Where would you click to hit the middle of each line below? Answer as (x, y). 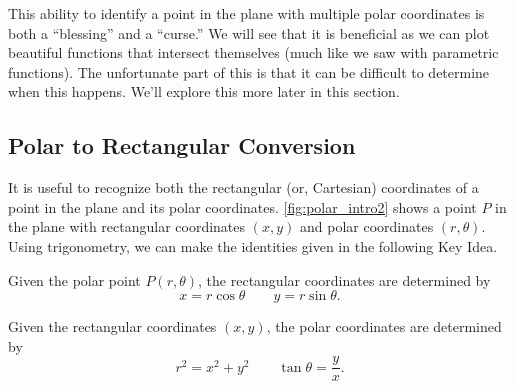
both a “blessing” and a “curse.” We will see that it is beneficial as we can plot (249, 32)
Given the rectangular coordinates (112, 326)
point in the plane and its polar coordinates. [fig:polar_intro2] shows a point (242, 206)
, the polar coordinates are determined (384, 326)
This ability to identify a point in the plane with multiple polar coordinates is (246, 13)
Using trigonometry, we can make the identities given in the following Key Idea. (253, 245)
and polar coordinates (366, 226)
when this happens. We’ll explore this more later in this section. (204, 91)
